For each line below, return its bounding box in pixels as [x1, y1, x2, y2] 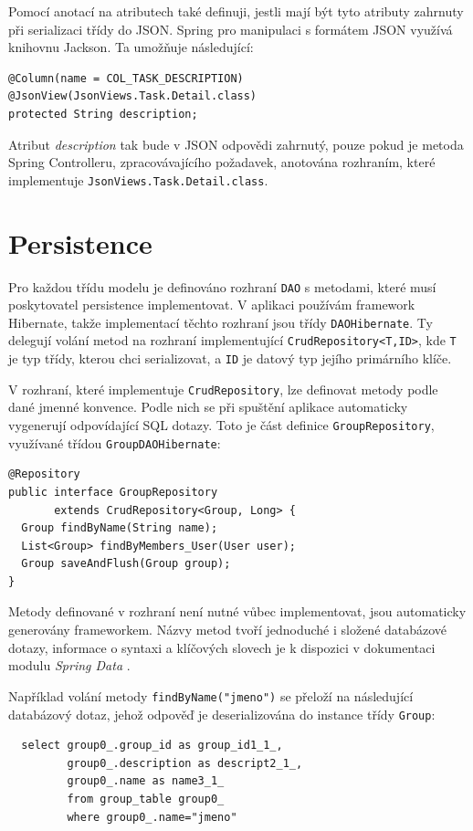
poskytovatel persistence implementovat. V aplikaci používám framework [8, 295, 415, 314]
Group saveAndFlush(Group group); [21, 557, 231, 571]
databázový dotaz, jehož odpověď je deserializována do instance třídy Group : [8, 704, 436, 723]
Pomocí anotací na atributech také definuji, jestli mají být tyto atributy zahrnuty [8, 2, 464, 20]
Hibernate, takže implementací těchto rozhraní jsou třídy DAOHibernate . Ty [8, 312, 433, 331]
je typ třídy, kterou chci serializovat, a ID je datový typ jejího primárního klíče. [8, 349, 452, 368]
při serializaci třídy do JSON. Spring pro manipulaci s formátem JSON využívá [8, 19, 453, 38]
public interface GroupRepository [8, 485, 218, 499]
